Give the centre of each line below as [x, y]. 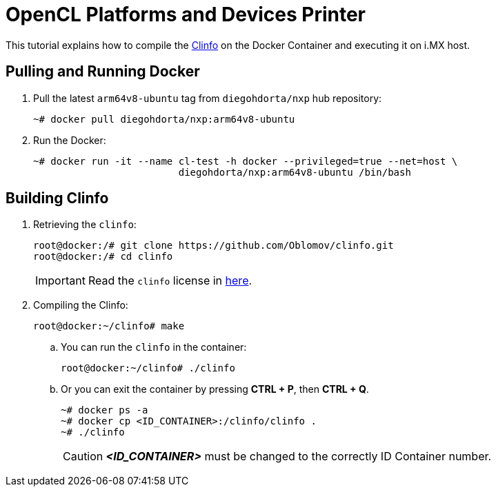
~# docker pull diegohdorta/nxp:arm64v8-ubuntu [164, 119]
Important [60, 281]
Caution [83, 457]
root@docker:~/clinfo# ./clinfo [148, 368]
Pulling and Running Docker [103, 72]
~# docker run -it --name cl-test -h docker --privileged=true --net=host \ [246, 161]
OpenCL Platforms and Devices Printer [186, 14]
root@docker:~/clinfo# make [109, 326]
